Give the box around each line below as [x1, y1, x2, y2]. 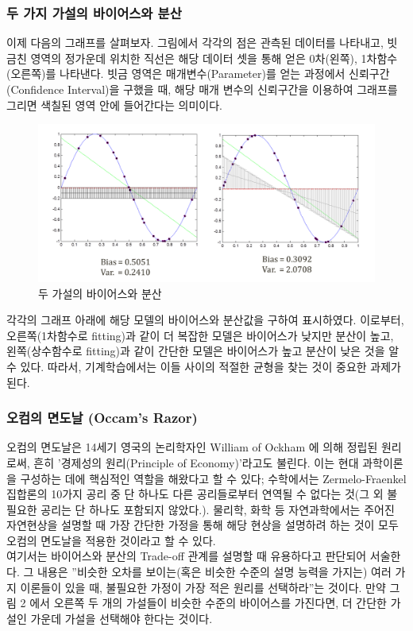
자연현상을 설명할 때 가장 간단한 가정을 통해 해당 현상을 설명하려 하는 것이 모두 [6, 517, 399, 533]
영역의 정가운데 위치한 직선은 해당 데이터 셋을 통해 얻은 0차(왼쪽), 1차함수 [30, 49, 398, 66]
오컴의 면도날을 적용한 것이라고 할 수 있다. [6, 532, 216, 548]
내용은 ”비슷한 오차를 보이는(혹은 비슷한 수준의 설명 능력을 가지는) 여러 [37, 563, 392, 580]
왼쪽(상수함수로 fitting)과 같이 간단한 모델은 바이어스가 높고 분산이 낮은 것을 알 [6, 343, 399, 359]
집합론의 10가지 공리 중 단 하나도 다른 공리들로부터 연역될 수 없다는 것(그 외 [6, 486, 384, 502]
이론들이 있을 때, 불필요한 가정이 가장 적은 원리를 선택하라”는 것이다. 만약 [20, 579, 386, 595]
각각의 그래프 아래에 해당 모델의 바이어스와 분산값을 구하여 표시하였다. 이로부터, [6, 312, 404, 328]
